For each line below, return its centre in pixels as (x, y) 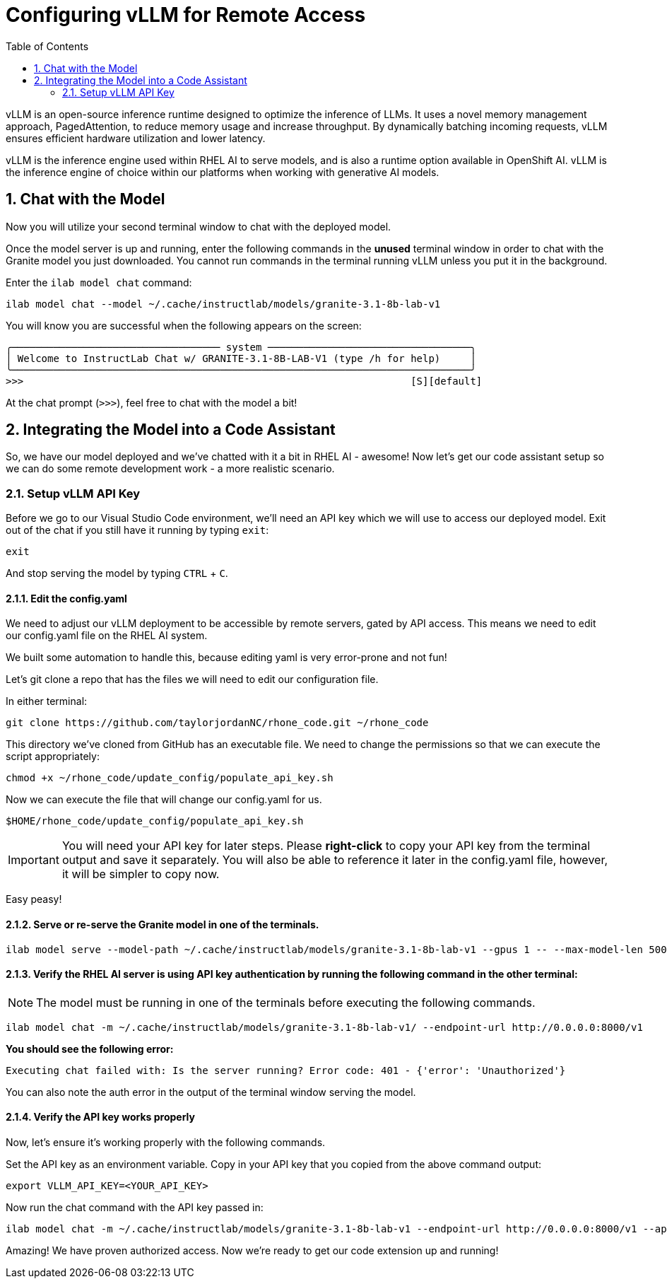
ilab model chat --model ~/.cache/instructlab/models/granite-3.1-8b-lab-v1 (223, 304)
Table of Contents (47, 46)
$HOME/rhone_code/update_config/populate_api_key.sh (155, 821)
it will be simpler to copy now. (141, 874)
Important (34, 860)
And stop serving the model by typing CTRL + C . (117, 573)
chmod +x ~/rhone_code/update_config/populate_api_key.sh (170, 778)
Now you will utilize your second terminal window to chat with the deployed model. (199, 226)
